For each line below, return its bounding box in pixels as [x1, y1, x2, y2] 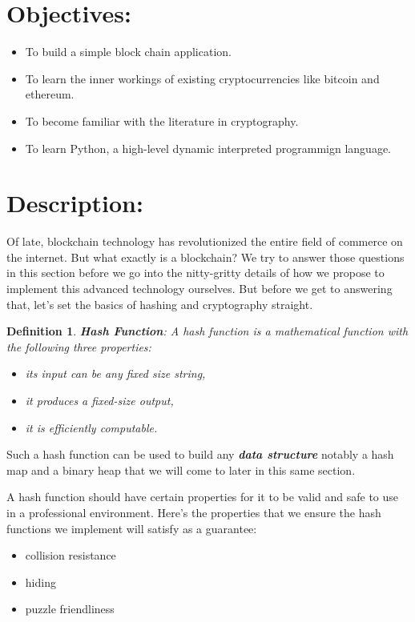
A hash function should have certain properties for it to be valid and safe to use [6, 488, 399, 505]
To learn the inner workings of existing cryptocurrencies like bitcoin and [25, 70, 380, 86]
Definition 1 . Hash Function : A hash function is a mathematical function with [6, 323, 409, 339]
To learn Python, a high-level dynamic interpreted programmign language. [25, 139, 392, 156]
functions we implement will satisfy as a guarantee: [6, 520, 257, 536]
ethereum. [25, 86, 75, 102]
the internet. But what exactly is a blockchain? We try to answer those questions [6, 248, 405, 265]
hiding [25, 573, 56, 590]
